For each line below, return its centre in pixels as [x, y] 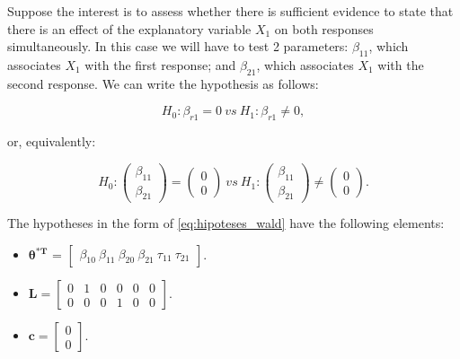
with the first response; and [160, 64]
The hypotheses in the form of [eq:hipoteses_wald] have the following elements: [226, 223]
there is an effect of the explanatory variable [129, 28]
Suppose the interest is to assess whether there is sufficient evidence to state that [230, 11]
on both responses [324, 28]
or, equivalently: [52, 141]
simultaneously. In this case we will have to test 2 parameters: [178, 46]
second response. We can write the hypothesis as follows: [163, 83]
